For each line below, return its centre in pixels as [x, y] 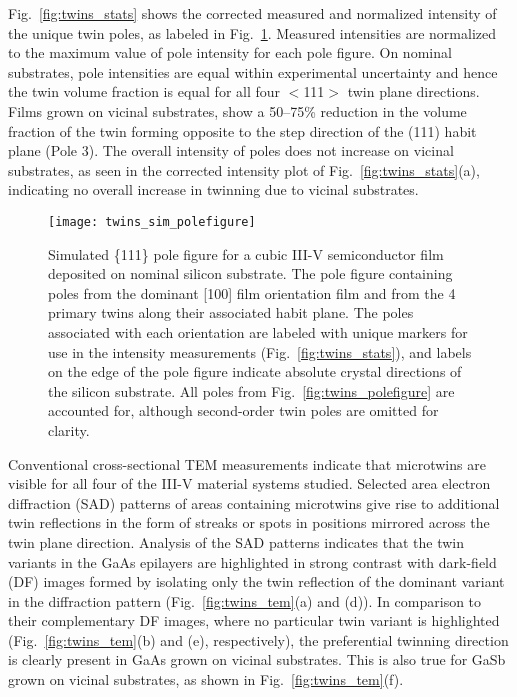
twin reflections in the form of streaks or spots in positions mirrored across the [249, 522]
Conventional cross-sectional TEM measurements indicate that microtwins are [247, 463]
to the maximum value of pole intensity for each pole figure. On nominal [230, 52]
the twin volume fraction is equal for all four [144, 91]
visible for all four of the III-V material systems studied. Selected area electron [249, 483]
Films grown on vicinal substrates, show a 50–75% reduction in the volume [237, 110]
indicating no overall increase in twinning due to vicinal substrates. [213, 189]
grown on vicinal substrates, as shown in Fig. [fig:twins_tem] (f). [206, 679]
